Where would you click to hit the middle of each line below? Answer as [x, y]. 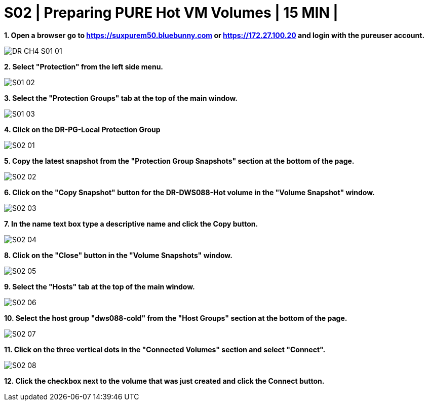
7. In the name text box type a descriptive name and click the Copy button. [131, 224]
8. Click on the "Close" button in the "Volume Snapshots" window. [118, 255]
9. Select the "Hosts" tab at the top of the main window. [100, 286]
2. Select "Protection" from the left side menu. [84, 66]
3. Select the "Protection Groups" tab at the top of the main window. [121, 98]
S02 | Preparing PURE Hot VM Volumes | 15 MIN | [171, 13]
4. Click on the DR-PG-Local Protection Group [82, 129]
